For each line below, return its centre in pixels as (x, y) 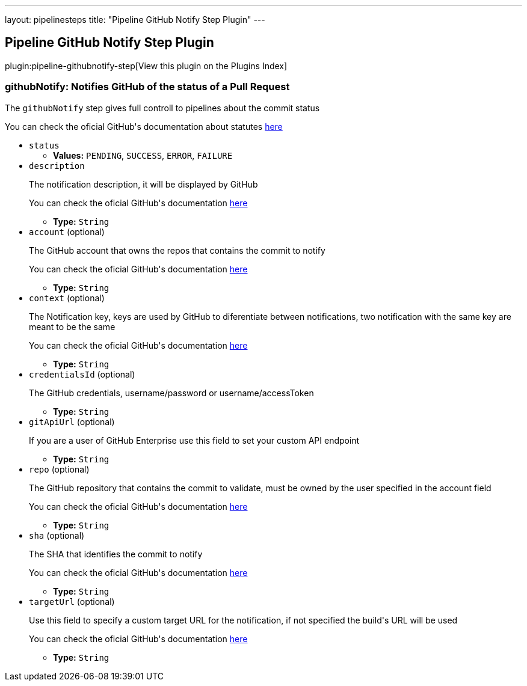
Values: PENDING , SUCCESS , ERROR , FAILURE (143, 155)
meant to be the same (72, 326)
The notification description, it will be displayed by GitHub (143, 184)
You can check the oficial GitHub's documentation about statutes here (144, 126)
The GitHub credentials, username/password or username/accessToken (171, 393)
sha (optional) (57, 535)
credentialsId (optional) (82, 374)
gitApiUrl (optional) (72, 421)
